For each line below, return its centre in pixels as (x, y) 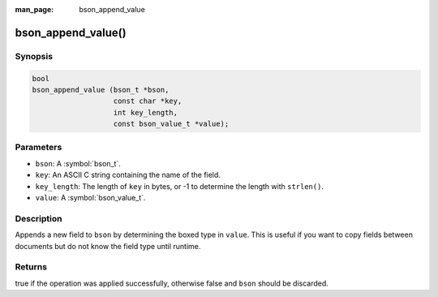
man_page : (34, 9)
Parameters (39, 148)
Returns (31, 267)
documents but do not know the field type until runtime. (108, 246)
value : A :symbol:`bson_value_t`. (90, 198)
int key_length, (146, 112)
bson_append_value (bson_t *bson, (101, 90)
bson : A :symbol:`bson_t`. (78, 163)
